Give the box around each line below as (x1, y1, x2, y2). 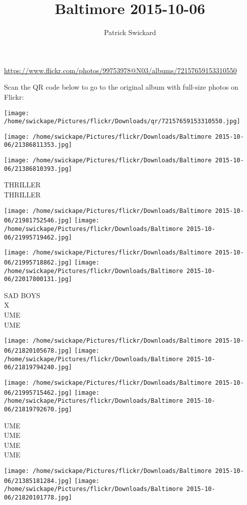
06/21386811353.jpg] (4, 141, 72, 149)
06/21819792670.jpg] (4, 405, 72, 413)
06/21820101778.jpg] (4, 493, 72, 501)
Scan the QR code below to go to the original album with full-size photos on (4, 82, 238, 92)
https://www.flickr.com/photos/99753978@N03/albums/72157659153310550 (4, 65, 237, 75)
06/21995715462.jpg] (4, 389, 72, 396)
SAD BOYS (4, 290, 40, 300)
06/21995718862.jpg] (4, 259, 72, 266)
